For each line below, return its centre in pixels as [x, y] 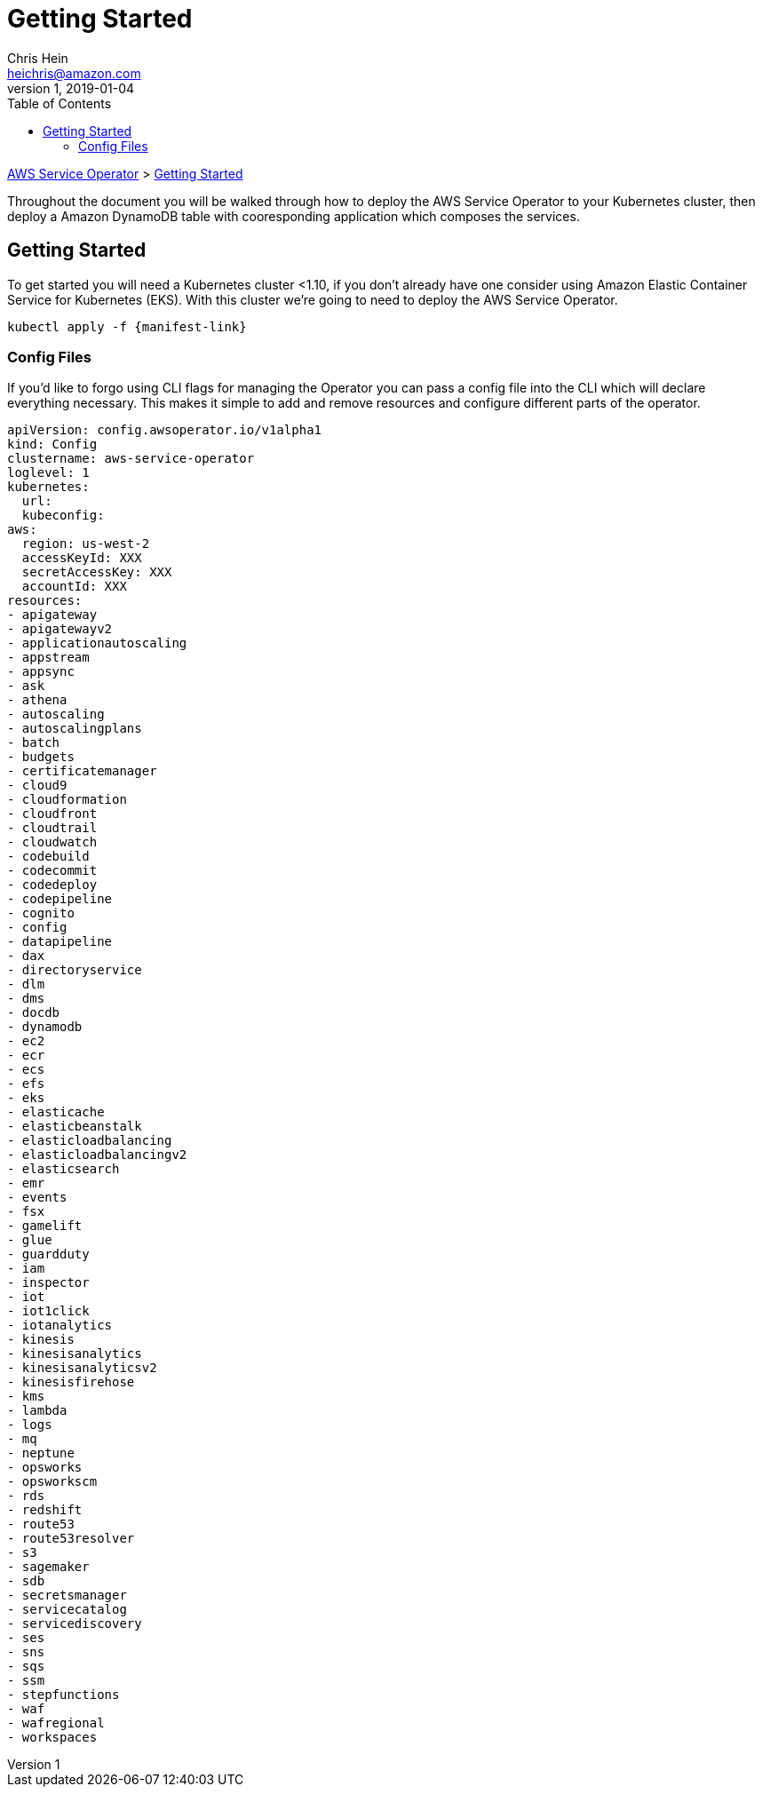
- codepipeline [60, 899]
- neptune [41, 1453]
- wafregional [56, 1723]
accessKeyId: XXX [82, 558]
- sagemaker [48, 1567]
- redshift [45, 1510]
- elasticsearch [63, 1169]
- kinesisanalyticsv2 [82, 1368]
